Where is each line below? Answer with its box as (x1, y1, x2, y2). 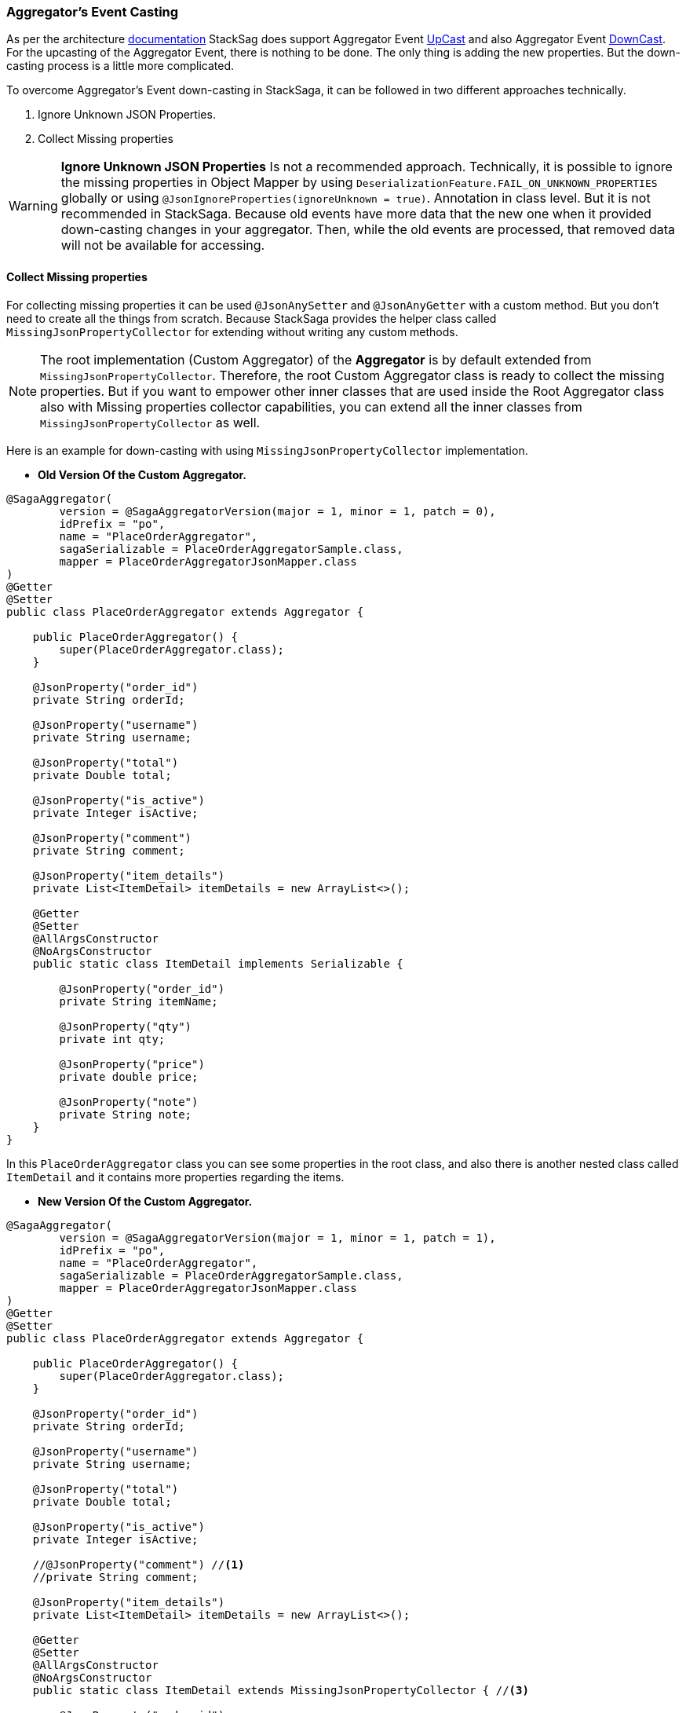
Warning (9, 198, 58, 214)
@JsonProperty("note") (59, 1095, 199, 1108)
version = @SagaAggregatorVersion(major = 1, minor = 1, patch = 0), (59, 504, 496, 518)
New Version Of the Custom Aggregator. (38, 1194, 253, 1208)
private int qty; (59, 1032, 166, 1045)
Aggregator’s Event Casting (6, 4, 179, 20)
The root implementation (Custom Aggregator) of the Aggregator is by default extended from (40, 351, 592, 368)
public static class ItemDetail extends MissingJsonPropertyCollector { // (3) (32, 1683, 529, 1697)
